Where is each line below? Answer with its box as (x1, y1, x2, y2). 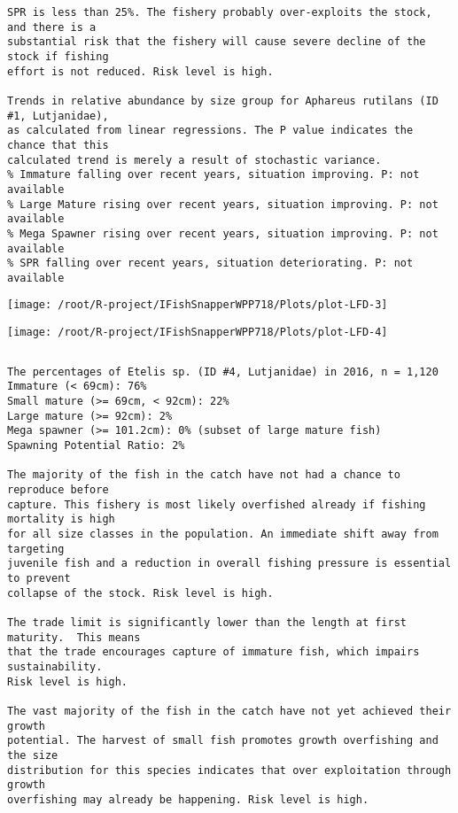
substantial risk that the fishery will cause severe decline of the (7, 35, 426, 49)
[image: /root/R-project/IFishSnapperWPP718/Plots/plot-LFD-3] (7, 298, 388, 312)
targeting (7, 542, 65, 555)
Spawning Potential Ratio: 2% (7, 439, 185, 453)
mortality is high (7, 513, 115, 526)
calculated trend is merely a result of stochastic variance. (7, 153, 382, 166)
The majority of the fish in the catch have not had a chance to (7, 468, 400, 482)
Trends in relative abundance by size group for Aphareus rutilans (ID (7, 94, 439, 107)
